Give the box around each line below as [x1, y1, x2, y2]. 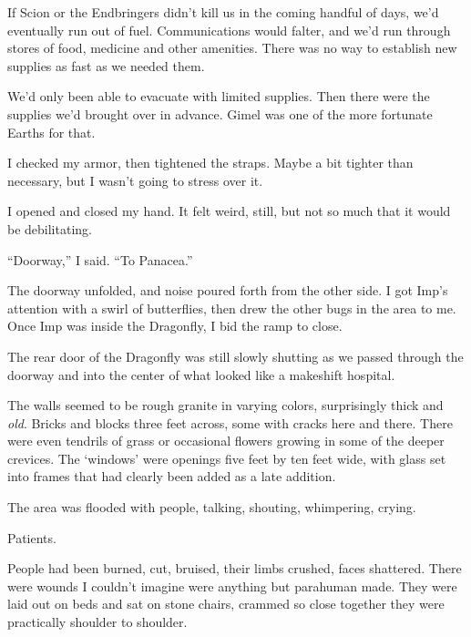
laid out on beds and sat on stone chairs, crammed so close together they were [7, 594, 445, 613]
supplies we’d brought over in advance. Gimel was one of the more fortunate [7, 104, 433, 123]
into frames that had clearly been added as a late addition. [7, 467, 336, 486]
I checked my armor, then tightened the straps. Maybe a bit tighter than [7, 153, 414, 172]
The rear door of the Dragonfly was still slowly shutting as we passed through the [7, 346, 464, 365]
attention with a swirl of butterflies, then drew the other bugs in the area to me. [7, 298, 456, 317]
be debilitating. [7, 219, 92, 238]
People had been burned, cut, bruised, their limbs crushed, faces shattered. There [7, 559, 462, 578]
